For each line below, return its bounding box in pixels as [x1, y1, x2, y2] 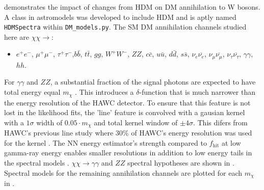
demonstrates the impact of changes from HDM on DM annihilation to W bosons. [4, 2, 260, 12]
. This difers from [193, 117, 248, 127]
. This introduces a [75, 87, 134, 97]
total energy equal [4, 87, 61, 97]
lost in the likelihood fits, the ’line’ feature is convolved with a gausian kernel [4, 107, 245, 118]
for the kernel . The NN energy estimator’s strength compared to [4, 137, 207, 148]
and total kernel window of [94, 117, 178, 127]
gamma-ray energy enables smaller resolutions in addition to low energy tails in [4, 147, 252, 158]
